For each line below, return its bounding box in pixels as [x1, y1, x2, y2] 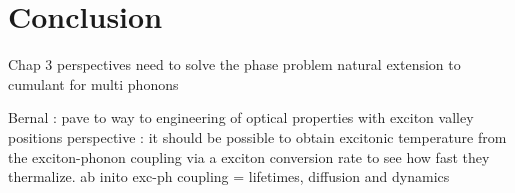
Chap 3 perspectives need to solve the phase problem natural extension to [8, 54, 461, 75]
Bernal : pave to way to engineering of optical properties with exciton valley [8, 107, 474, 128]
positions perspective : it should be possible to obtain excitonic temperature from [8, 126, 507, 147]
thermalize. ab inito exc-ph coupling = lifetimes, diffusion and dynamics [8, 166, 450, 187]
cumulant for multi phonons [8, 73, 179, 94]
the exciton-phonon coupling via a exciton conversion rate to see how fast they [8, 146, 490, 167]
